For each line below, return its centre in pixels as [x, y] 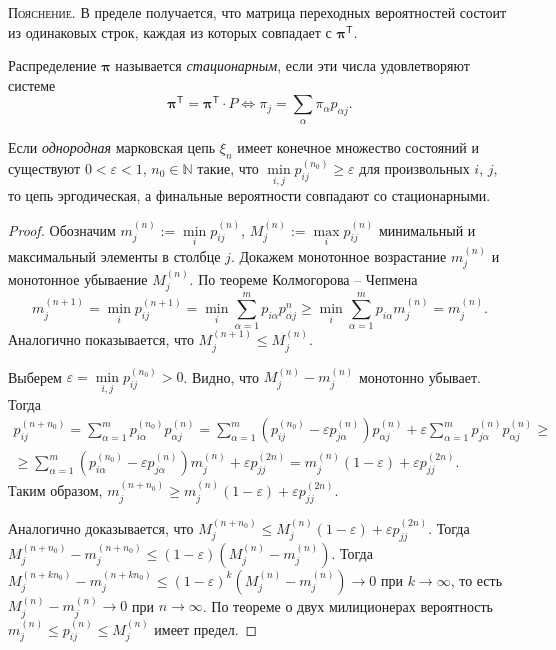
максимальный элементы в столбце [114, 255]
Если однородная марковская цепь [112, 146]
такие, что [228, 168]
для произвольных [414, 168]
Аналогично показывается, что [101, 339]
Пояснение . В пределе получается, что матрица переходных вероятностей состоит [257, 12]
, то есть [476, 579]
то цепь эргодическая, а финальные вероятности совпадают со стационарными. [249, 195]
